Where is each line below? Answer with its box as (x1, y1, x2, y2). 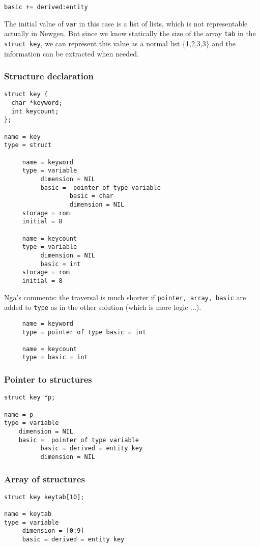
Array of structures (4, 472, 85, 485)
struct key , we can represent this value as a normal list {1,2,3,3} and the (4, 38, 236, 48)
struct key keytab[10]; (4, 493, 84, 501)
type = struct (4, 141, 52, 149)
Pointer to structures (4, 373, 92, 386)
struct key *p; (4, 394, 55, 401)
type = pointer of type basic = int (22, 328, 147, 336)
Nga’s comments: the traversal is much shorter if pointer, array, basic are (4, 292, 246, 302)
